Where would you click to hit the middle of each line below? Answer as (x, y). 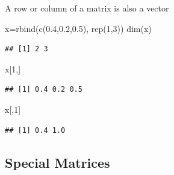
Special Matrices (57, 162)
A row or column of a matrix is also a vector (87, 8)
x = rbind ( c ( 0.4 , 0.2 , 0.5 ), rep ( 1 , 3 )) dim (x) (78, 28)
